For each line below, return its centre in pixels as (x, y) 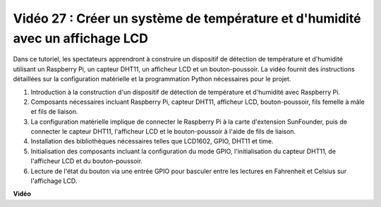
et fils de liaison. (54, 112)
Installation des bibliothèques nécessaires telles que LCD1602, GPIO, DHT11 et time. (152, 141)
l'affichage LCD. (54, 181)
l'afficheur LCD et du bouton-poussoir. (86, 161)
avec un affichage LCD (80, 38)
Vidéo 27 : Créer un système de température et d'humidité (187, 18)
